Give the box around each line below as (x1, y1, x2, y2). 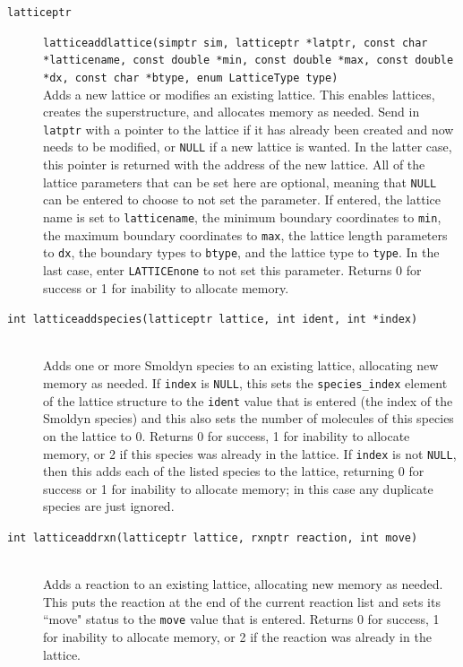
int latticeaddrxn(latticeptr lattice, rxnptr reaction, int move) (7, 531, 418, 544)
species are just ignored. (43, 497, 175, 515)
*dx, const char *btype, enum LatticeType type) (43, 71, 339, 84)
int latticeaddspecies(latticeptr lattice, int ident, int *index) (7, 313, 418, 326)
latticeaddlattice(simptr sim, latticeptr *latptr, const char (43, 36, 428, 49)
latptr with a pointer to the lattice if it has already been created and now (43, 119, 454, 138)
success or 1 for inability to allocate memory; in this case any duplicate (43, 479, 433, 498)
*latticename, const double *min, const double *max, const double (43, 54, 454, 67)
